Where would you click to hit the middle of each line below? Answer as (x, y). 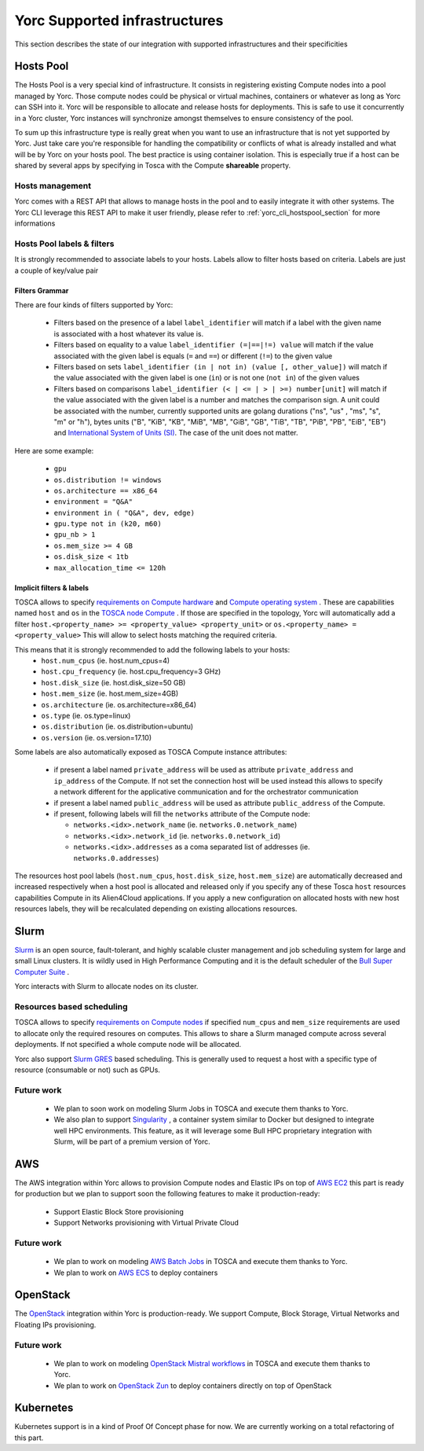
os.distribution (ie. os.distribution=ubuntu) (117, 726)
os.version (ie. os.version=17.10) (97, 737)
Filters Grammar (42, 290)
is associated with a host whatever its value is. (129, 333)
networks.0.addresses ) (116, 858)
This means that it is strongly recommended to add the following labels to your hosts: (152, 649)
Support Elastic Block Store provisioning (119, 1211)
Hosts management (53, 186)
